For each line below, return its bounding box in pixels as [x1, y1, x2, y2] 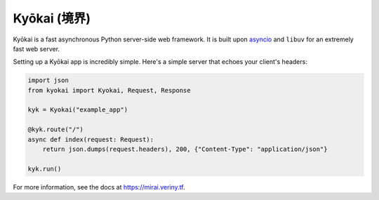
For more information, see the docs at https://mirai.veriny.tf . [13, 182, 185, 191]
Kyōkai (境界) [13, 11, 91, 26]
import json [27, 76, 69, 84]
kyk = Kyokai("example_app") [27, 106, 128, 114]
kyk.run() [27, 165, 62, 173]
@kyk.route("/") [27, 126, 84, 133]
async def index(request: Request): [27, 135, 154, 143]
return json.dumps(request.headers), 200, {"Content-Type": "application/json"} [42, 145, 328, 154]
